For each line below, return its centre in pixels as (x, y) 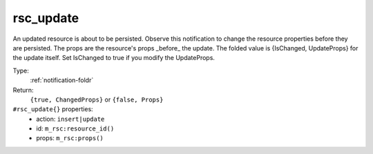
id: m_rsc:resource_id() (75, 128)
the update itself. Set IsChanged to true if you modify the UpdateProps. (114, 58)
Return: (23, 90)
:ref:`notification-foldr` (62, 80)
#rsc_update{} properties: (53, 109)
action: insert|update (70, 119)
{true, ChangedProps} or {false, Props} (97, 99)
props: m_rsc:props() (70, 138)
